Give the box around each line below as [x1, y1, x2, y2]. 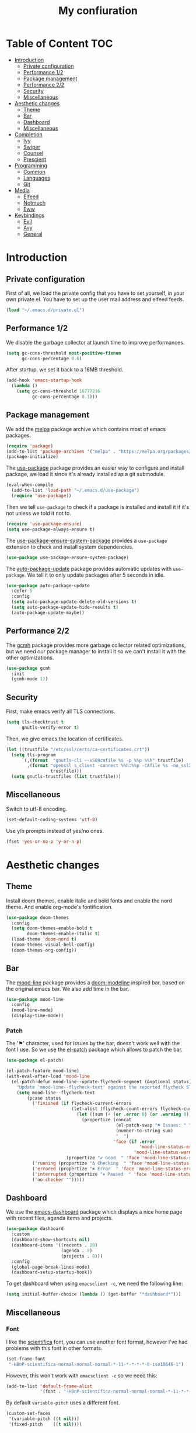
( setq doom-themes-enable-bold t [11, 925, 93, 931]
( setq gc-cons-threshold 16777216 [16, 388, 100, 394]
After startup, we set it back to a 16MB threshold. [6, 366, 124, 373]
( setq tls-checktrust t [6, 719, 64, 725]
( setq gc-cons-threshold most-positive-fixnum [6, 350, 121, 356]
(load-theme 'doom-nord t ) [11, 936, 77, 942]
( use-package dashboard [6, 1226, 64, 1232]
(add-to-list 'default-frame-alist [6, 1383, 93, 1389]
